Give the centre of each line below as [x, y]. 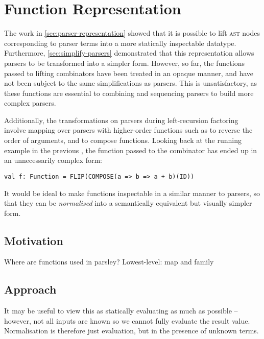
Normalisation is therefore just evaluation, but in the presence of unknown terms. [131, 331]
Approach [30, 289]
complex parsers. [30, 103]
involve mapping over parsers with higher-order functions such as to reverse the [128, 130]
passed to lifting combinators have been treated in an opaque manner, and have [129, 73]
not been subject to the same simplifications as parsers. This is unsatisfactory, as [130, 83]
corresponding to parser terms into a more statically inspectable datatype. [120, 43]
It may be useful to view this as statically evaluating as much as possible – [121, 311]
